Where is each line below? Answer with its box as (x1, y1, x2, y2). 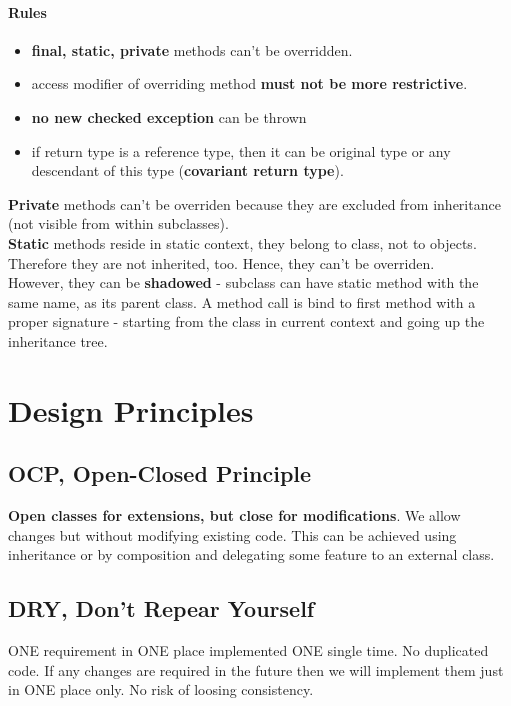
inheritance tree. (8, 330, 108, 351)
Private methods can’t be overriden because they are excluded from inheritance (8, 193, 501, 214)
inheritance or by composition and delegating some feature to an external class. (8, 544, 495, 565)
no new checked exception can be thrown (31, 106, 307, 127)
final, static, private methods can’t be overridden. (31, 39, 353, 60)
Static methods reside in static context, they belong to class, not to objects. (8, 232, 477, 253)
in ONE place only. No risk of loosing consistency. (8, 679, 314, 700)
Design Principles (8, 389, 254, 430)
